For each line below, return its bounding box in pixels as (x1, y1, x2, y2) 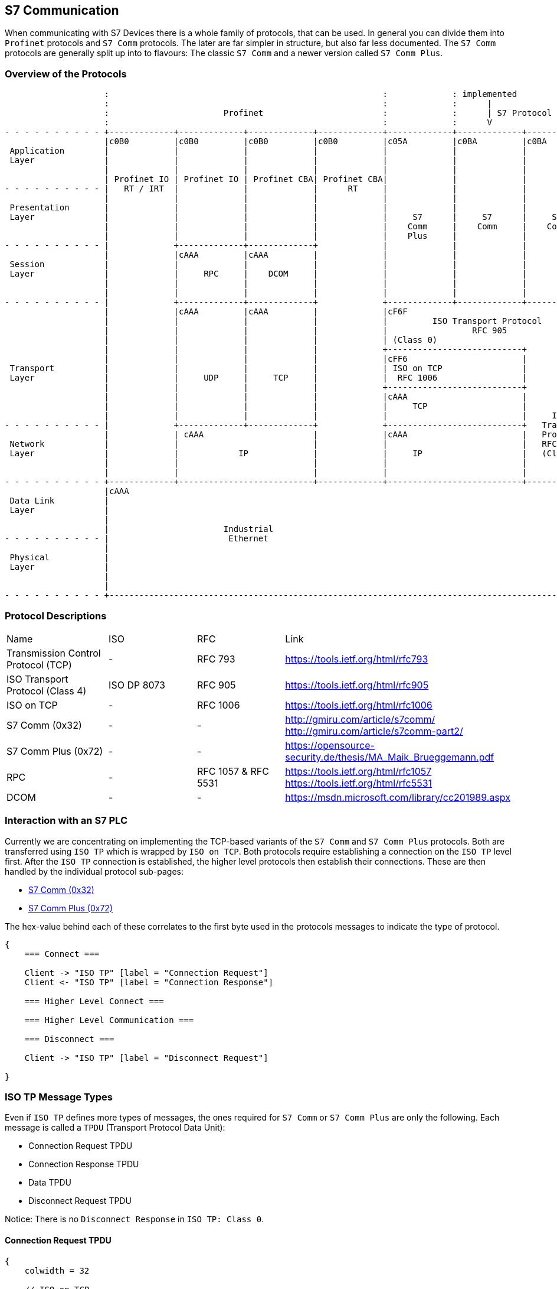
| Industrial (104, 524, 274, 534)
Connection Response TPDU (28, 1159, 139, 1170)
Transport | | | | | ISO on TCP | (9, 363, 527, 374)
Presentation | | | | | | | (9, 203, 527, 213)
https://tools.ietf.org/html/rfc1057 (285, 765, 432, 777)
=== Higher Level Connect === (24, 996, 164, 1006)
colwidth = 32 (24, 1265, 90, 1275)
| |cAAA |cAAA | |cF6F (104, 307, 408, 317)
